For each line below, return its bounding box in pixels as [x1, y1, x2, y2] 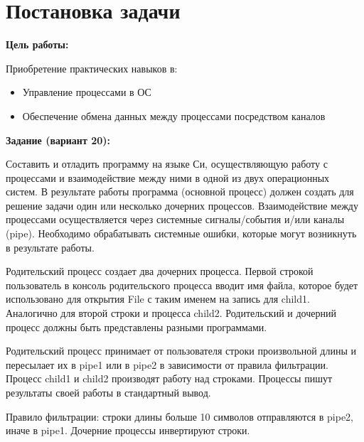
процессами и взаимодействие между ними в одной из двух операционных [6, 170, 330, 185]
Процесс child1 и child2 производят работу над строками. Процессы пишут [6, 371, 333, 386]
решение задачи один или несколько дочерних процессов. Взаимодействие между [6, 198, 358, 212]
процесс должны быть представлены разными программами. [6, 319, 267, 334]
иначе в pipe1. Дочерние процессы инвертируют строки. [6, 423, 250, 438]
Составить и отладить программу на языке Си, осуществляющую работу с [6, 156, 328, 171]
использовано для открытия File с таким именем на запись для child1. [6, 291, 310, 306]
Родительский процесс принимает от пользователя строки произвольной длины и [6, 343, 356, 358]
